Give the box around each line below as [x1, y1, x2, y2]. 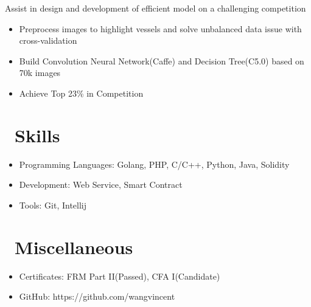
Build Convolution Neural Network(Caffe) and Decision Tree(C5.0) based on [19, 54, 304, 67]
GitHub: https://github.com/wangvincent [19, 290, 175, 303]
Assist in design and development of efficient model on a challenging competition [5, 2, 306, 14]
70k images [19, 66, 61, 79]
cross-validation [19, 34, 77, 47]
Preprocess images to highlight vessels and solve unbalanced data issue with [19, 22, 302, 35]
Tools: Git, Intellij [19, 198, 87, 211]
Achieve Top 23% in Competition [19, 86, 144, 99]
